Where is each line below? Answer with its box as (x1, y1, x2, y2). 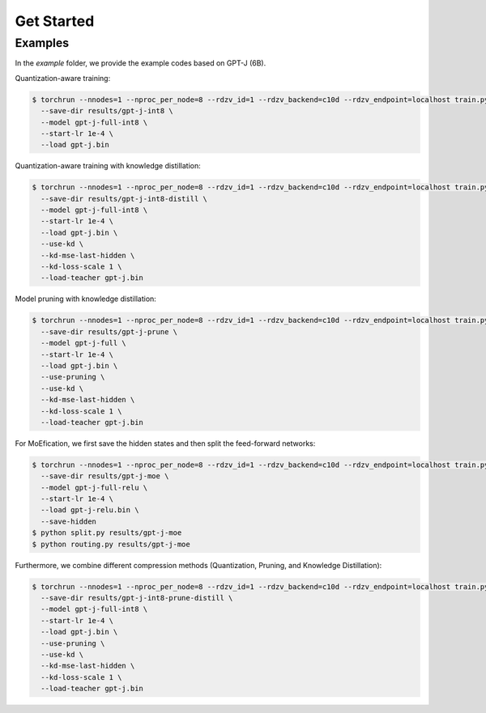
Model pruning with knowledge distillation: (15, 294, 157, 303)
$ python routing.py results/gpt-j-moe (32, 539, 190, 549)
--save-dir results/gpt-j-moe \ (40, 472, 169, 481)
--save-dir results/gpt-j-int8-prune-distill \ (40, 593, 233, 602)
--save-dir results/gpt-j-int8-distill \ (40, 194, 208, 203)
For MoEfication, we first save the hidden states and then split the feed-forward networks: (15, 438, 316, 448)
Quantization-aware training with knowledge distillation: (15, 161, 202, 171)
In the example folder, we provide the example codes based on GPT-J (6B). (15, 58, 266, 68)
